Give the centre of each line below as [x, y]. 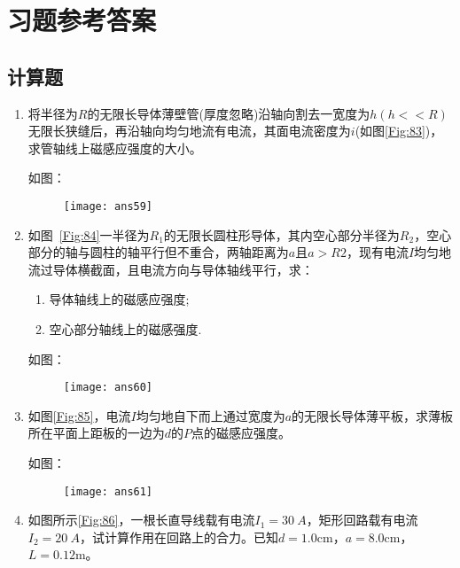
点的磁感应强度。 [242, 433]
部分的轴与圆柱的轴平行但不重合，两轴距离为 [158, 252]
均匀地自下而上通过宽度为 [211, 415]
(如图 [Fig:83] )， [399, 131]
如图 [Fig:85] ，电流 [79, 415]
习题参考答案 [82, 20]
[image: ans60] [108, 388]
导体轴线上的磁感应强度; [119, 299]
